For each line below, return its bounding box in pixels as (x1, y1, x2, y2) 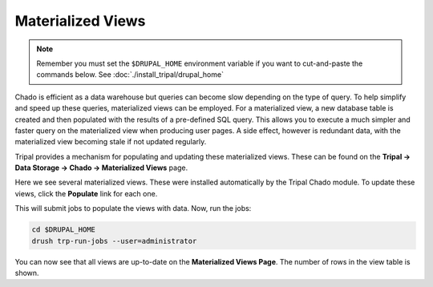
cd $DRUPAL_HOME (31, 225, 96, 234)
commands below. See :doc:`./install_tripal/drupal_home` (36, 70, 225, 79)
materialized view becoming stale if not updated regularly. (14, 137, 207, 147)
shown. (14, 268, 39, 277)
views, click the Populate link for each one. (14, 188, 158, 198)
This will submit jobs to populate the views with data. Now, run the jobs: (14, 204, 252, 213)
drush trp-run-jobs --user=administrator (31, 236, 197, 245)
